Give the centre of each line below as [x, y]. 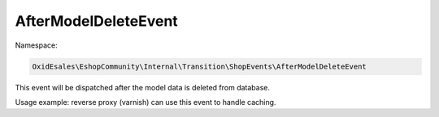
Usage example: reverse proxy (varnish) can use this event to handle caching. [146, 102]
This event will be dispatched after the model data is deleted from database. [142, 87]
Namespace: [36, 45]
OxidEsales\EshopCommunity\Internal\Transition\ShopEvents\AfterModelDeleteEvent [200, 66]
